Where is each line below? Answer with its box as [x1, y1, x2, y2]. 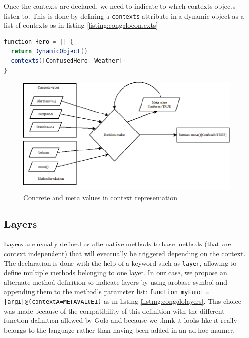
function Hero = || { [4, 38, 74, 45]
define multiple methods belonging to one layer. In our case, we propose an [4, 267, 227, 278]
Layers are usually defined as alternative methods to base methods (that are [4, 239, 231, 249]
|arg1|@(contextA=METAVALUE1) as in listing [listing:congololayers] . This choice [4, 296, 241, 306]
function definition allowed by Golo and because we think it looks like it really [4, 315, 237, 325]
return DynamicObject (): [11, 48, 91, 55]
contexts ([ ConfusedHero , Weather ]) [11, 57, 126, 65]
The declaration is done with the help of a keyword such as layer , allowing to [4, 258, 237, 268]
